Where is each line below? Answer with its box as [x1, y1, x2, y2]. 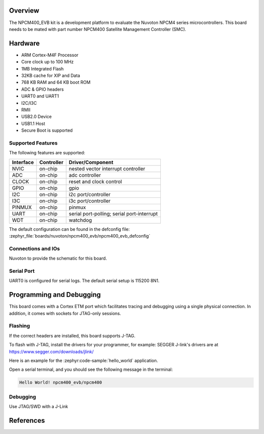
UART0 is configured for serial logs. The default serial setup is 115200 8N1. [9, 278, 160, 284]
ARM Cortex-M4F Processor [21, 52, 79, 58]
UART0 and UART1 [21, 93, 59, 99]
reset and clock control [68, 178, 122, 185]
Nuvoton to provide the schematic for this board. [9, 255, 107, 262]
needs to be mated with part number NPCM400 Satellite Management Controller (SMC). [9, 26, 187, 32]
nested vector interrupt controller [68, 165, 145, 172]
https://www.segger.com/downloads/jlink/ [9, 348, 94, 355]
